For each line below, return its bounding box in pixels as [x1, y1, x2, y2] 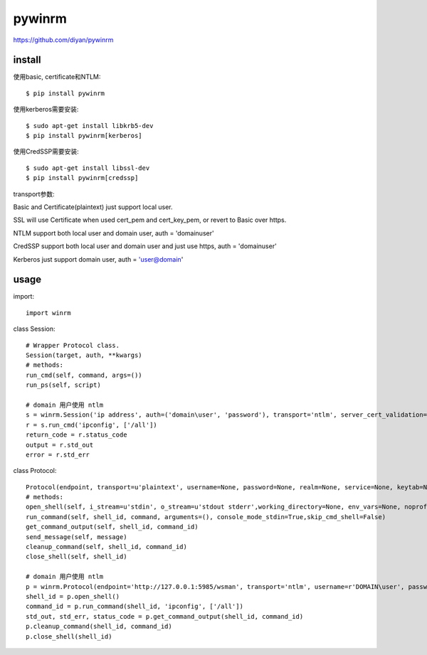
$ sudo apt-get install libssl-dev [26, 164, 150, 172]
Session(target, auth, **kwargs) [26, 351, 142, 359]
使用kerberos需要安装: [13, 105, 79, 114]
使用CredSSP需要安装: [13, 147, 79, 156]
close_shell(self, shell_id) [26, 553, 127, 561]
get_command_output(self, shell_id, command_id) [26, 523, 199, 531]
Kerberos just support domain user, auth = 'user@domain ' [13, 255, 184, 263]
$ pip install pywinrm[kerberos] [26, 132, 142, 140]
